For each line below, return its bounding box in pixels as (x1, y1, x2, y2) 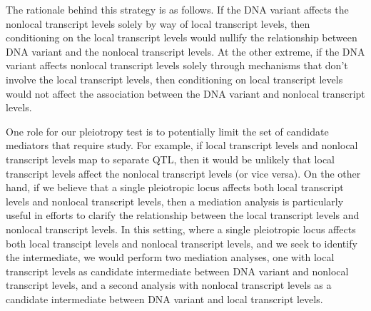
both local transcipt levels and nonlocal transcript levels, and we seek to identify (6, 235, 357, 250)
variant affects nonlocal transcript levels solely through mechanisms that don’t (6, 58, 348, 73)
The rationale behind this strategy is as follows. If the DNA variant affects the (6, 2, 349, 16)
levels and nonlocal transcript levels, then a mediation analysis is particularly (6, 193, 344, 208)
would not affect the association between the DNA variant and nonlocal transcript (6, 86, 365, 101)
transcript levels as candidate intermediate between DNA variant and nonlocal (6, 263, 349, 278)
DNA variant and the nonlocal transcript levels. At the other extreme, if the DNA (6, 44, 365, 58)
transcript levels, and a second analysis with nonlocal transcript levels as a (6, 277, 332, 292)
